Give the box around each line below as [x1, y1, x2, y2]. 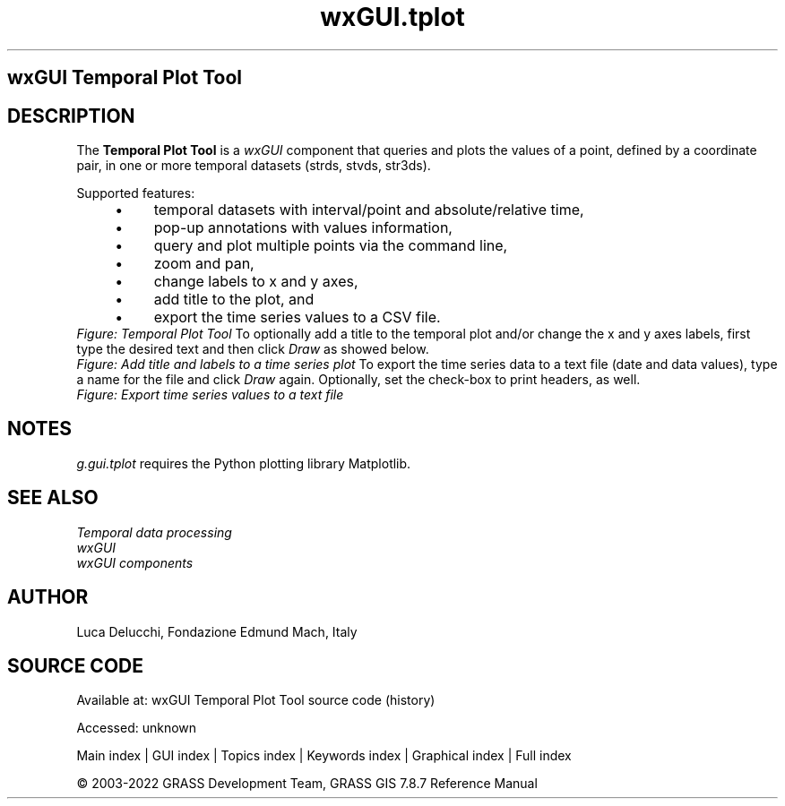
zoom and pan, [153, 254, 254, 273]
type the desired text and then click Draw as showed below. [76, 341, 429, 357]
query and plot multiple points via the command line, [153, 236, 508, 255]
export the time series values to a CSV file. [153, 308, 441, 327]
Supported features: [76, 185, 195, 201]
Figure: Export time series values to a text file [76, 387, 344, 403]
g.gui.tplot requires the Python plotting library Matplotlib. [76, 455, 411, 471]
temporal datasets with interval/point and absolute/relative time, [153, 201, 584, 219]
